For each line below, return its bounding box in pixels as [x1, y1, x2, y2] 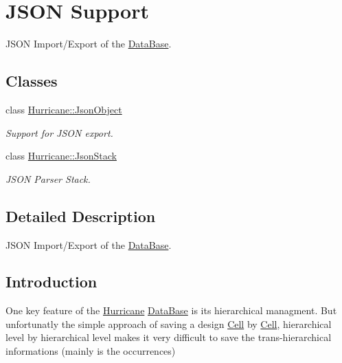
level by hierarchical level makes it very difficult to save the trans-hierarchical [5, 330, 332, 344]
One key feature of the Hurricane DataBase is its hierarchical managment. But [5, 303, 337, 318]
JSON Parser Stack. [5, 171, 91, 186]
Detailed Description [5, 205, 156, 226]
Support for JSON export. [5, 125, 113, 140]
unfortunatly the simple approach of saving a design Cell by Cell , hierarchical [5, 316, 332, 331]
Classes [5, 70, 58, 91]
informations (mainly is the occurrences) [5, 344, 176, 358]
